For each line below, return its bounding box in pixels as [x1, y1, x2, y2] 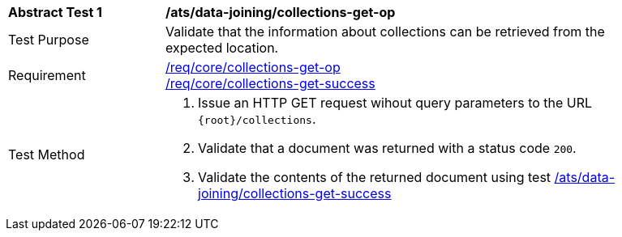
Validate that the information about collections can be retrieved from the [165, 23, 605, 40]
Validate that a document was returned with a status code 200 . [198, 140, 577, 156]
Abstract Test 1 [8, 4, 102, 20]
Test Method [8, 146, 85, 163]
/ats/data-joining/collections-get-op [165, 4, 396, 20]
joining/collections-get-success [198, 185, 392, 201]
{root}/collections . [198, 111, 316, 127]
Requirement [8, 67, 86, 83]
